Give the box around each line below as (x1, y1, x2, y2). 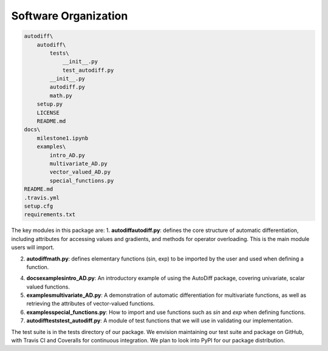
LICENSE (36, 109, 60, 116)
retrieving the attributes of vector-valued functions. (26, 300, 155, 307)
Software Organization (11, 9, 128, 22)
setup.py (36, 101, 63, 107)
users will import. (11, 244, 55, 251)
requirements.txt (24, 211, 76, 218)
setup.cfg (24, 202, 53, 210)
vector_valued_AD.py (49, 169, 111, 175)
